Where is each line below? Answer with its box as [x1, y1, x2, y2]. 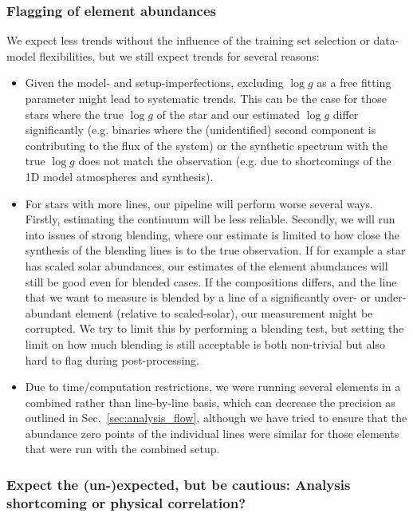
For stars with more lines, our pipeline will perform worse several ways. [25, 195, 373, 211]
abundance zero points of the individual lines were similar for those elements [25, 424, 399, 441]
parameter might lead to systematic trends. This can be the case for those [25, 90, 387, 106]
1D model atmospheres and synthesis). [25, 168, 214, 184]
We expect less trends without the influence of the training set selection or [6, 32, 370, 49]
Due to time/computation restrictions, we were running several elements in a [25, 378, 401, 395]
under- [374, 289, 407, 306]
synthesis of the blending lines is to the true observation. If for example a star [25, 242, 406, 258]
